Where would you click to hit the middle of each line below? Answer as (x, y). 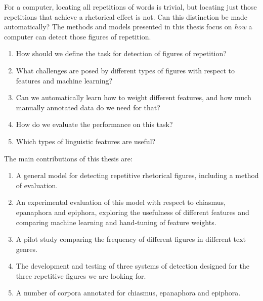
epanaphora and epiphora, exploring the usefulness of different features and (133, 212)
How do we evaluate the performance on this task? (94, 124)
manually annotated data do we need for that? (88, 107)
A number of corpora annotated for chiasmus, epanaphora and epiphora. (128, 293)
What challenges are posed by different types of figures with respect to (125, 70)
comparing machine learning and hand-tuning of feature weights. (116, 222)
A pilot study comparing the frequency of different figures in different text (131, 239)
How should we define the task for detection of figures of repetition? (121, 53)
